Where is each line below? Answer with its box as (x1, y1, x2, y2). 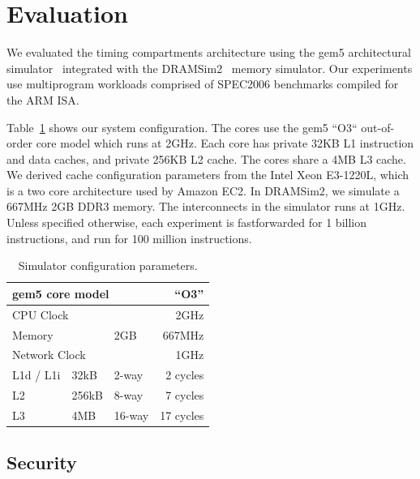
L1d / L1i (12, 366, 61, 383)
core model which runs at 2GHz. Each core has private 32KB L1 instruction (36, 135, 414, 152)
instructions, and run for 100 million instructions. (6, 229, 252, 246)
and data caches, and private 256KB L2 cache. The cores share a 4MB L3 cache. (6, 150, 406, 167)
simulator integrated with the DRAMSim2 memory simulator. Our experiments (6, 59, 413, 76)
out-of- (361, 118, 395, 135)
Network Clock (12, 346, 86, 363)
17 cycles (160, 406, 204, 423)
